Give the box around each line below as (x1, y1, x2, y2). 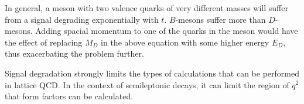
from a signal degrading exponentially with (5, 13, 159, 25)
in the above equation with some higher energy (101, 36, 269, 48)
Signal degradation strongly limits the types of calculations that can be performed (5, 67, 299, 79)
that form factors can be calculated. (5, 90, 134, 102)
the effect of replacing (5, 36, 83, 48)
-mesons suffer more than (175, 13, 266, 25)
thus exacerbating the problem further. (5, 47, 144, 60)
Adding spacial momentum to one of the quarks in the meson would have (35, 25, 298, 37)
